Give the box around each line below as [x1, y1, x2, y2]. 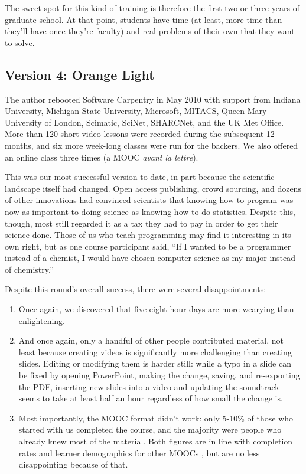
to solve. [5, 36, 35, 48]
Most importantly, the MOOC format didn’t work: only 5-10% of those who [18, 411, 294, 424]
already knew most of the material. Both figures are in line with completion [18, 435, 293, 447]
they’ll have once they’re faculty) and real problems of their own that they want [5, 25, 295, 37]
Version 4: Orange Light [5, 65, 155, 83]
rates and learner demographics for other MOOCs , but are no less [18, 446, 260, 459]
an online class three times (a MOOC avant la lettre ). [5, 151, 198, 163]
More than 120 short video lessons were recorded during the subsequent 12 [5, 128, 275, 140]
